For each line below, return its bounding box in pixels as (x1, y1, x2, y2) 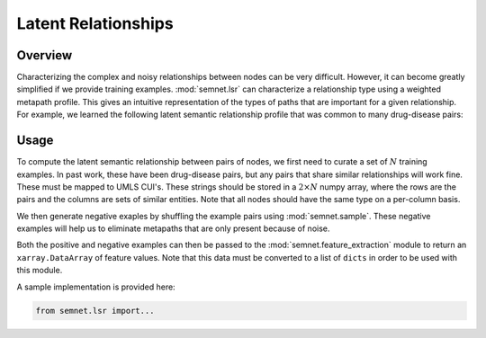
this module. (16, 265, 63, 276)
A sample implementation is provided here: (16, 281, 175, 292)
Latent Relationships (16, 13, 175, 33)
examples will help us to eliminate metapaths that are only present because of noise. (16, 223, 330, 234)
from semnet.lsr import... (35, 306, 155, 316)
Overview (16, 48, 73, 63)
